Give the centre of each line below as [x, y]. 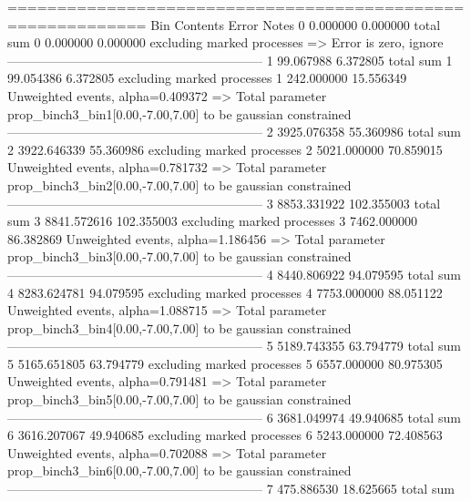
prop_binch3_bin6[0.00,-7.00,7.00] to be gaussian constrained [179, 470]
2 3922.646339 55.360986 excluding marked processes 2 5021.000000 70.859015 [225, 149]
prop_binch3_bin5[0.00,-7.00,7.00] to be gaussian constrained [179, 399]
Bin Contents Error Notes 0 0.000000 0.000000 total [296, 24]
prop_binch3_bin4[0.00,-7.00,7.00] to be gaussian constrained [179, 327]
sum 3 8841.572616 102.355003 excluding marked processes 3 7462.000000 [212, 221]
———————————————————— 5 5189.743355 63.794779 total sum [234, 346]
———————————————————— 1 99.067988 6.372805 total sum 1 [230, 60]
